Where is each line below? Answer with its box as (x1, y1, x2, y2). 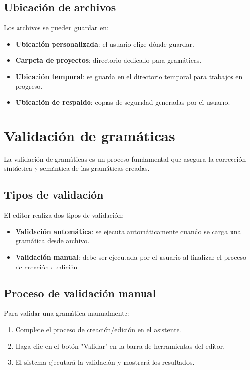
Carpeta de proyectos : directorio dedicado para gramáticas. (15, 55, 202, 65)
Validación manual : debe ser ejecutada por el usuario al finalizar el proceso (15, 252, 247, 262)
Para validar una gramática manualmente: (4, 308, 129, 318)
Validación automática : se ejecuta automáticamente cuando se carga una (15, 226, 241, 236)
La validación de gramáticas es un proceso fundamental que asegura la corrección (4, 153, 246, 164)
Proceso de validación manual (4, 285, 156, 300)
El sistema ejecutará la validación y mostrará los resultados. (15, 357, 195, 367)
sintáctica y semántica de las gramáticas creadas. (4, 163, 150, 173)
